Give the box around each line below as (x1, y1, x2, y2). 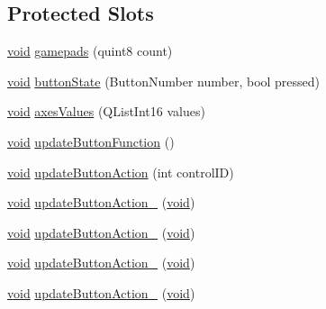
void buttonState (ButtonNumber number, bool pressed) (7, 71, 321, 90)
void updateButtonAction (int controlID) (7, 162, 234, 181)
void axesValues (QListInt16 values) (7, 102, 205, 121)
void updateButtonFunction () (7, 132, 175, 150)
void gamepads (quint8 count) (7, 41, 173, 60)
